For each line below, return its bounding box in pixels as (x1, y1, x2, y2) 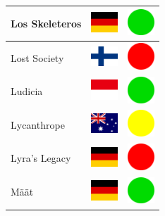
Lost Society (11, 50, 64, 65)
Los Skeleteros (11, 15, 82, 30)
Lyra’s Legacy (11, 151, 71, 165)
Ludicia (11, 84, 43, 99)
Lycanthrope (11, 117, 65, 132)
